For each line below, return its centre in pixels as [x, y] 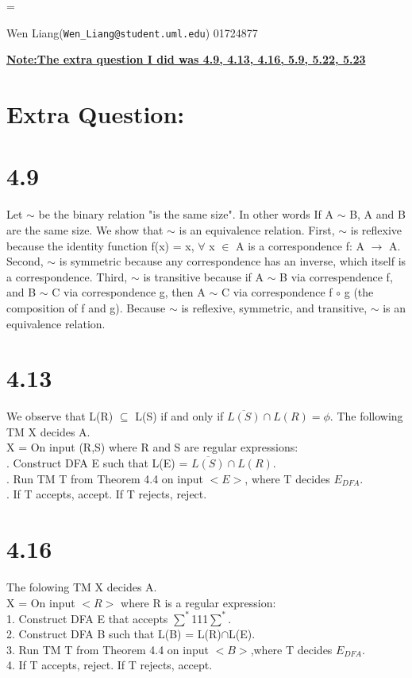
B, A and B [377, 214]
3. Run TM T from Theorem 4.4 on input [108, 649]
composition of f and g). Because [86, 307]
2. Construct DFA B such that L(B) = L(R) [114, 634]
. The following [366, 416]
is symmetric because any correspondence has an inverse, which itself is [233, 261]
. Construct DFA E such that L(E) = [97, 463]
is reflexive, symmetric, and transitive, [274, 307]
